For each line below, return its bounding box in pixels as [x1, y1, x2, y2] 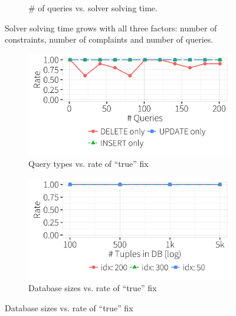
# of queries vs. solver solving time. [28, 2, 158, 14]
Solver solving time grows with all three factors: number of [5, 21, 217, 34]
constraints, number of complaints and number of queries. [5, 33, 214, 46]
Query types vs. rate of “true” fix [28, 157, 149, 170]
